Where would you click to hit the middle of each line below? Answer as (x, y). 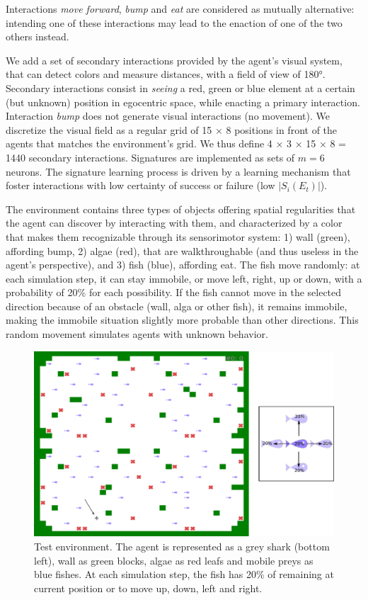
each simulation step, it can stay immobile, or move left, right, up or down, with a (184, 278)
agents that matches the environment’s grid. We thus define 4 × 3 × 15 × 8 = (176, 143)
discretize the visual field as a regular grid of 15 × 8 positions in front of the (172, 129)
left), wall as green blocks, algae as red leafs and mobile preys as (174, 560)
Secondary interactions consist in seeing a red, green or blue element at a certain (180, 87)
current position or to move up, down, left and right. (148, 588)
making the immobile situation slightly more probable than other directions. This (182, 320)
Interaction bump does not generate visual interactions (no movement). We (168, 116)
